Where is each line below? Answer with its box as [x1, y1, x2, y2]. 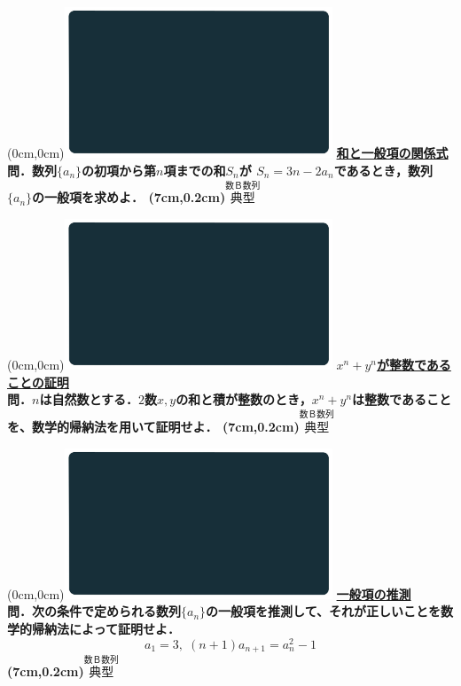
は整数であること [352, 390, 451, 409]
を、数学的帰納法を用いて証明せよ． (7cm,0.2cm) [7, 417, 300, 436]
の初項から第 [82, 160, 157, 179]
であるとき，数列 [333, 160, 434, 179]
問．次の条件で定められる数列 [7, 602, 181, 620]
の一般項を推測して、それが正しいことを [206, 602, 441, 620]
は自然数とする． [39, 390, 138, 409]
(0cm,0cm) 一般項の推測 [7, 584, 411, 603]
